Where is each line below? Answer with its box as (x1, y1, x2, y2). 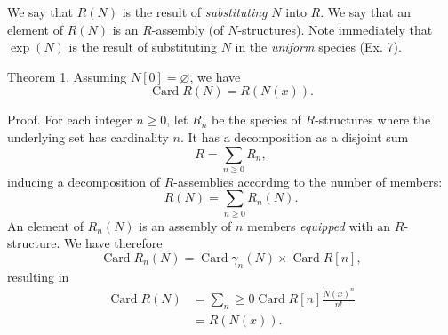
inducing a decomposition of (7, 171, 160, 190)
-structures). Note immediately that (237, 20, 433, 38)
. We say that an (320, 3, 412, 20)
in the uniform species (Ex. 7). (235, 37, 402, 56)
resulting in (7, 267, 69, 285)
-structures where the (315, 110, 431, 129)
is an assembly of (139, 216, 232, 235)
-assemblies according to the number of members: (173, 171, 443, 190)
